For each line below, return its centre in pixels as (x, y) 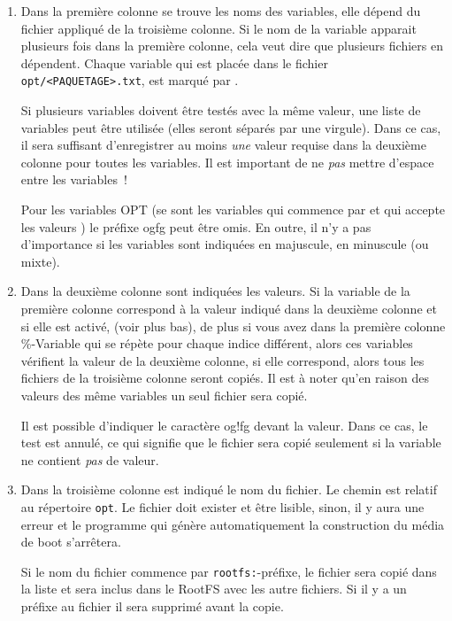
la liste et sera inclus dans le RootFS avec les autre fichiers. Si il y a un (214, 589)
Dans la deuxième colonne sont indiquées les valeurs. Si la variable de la (215, 291)
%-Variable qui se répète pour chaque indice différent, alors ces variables (217, 343)
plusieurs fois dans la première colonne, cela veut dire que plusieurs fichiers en (232, 46)
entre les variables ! (74, 179)
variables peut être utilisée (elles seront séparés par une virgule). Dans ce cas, (231, 127)
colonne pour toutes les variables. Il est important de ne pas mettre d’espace (227, 162)
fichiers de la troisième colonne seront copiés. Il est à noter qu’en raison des (225, 378)
